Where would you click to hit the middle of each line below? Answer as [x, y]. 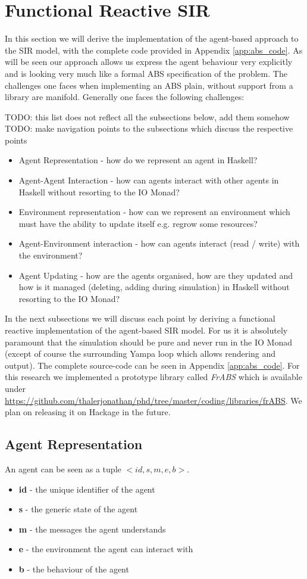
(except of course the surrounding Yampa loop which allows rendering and [140, 354]
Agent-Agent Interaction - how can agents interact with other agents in [149, 180]
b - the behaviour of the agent [74, 569]
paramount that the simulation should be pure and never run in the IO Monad [148, 342]
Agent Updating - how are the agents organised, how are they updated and [156, 275]
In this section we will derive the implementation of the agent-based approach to [152, 38]
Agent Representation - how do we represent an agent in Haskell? [138, 160]
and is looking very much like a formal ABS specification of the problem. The [146, 73]
